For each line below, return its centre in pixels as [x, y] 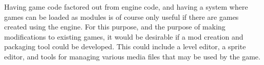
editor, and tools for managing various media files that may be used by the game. [132, 56]
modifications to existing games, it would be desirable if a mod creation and [124, 36]
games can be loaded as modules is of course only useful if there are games [121, 17]
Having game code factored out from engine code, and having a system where [126, 7]
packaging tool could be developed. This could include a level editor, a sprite [125, 46]
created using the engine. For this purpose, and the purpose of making [115, 27]
